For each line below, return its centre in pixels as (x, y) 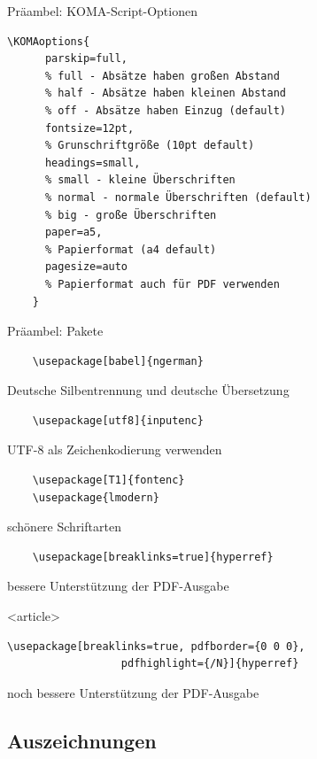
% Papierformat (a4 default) (131, 249)
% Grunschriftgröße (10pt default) (150, 146)
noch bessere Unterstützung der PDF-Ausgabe (133, 692)
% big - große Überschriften (131, 215)
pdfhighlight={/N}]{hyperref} (210, 664)
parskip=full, (86, 59)
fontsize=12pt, (89, 128)
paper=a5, (73, 232)
